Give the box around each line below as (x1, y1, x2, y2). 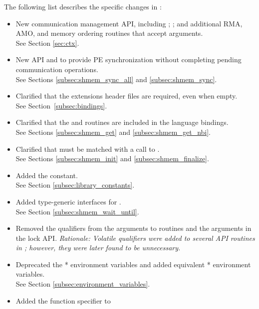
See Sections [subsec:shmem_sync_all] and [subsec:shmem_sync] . (15, 74, 217, 84)
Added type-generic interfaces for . (15, 196, 121, 206)
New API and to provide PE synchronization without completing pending (15, 54, 242, 65)
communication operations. (15, 64, 98, 74)
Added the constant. (15, 170, 78, 180)
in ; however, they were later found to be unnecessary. (15, 242, 181, 253)
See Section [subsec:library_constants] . (15, 180, 135, 190)
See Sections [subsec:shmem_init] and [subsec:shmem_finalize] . (15, 153, 209, 164)
